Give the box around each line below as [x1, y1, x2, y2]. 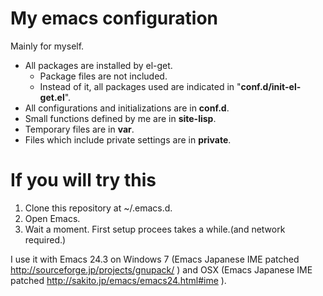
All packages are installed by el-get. [24, 59, 173, 71]
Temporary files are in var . [24, 123, 135, 135]
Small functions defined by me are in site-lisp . [24, 112, 217, 124]
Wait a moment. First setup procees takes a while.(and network [24, 223, 286, 235]
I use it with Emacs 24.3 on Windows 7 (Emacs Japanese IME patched [10, 253, 300, 265]
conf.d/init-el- [240, 80, 302, 92]
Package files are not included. [39, 70, 168, 82]
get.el [39, 91, 65, 103]
